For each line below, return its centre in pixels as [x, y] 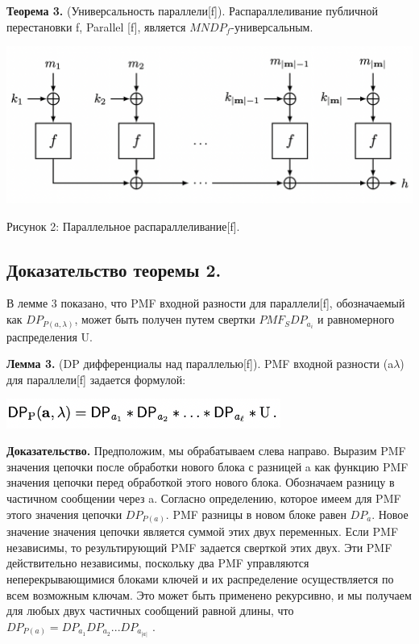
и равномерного [356, 319]
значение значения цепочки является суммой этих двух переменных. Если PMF [203, 531]
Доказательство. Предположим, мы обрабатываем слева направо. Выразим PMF [206, 451]
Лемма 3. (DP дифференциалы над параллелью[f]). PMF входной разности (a [200, 364]
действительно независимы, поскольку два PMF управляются [158, 563]
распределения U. [50, 336]
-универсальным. [272, 26]
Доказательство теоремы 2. [114, 269]
